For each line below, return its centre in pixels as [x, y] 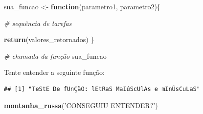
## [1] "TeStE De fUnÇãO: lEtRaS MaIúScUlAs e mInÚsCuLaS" [102, 89]
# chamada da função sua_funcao [55, 56]
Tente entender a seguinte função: [54, 72]
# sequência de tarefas [38, 23]
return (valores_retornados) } [49, 39]
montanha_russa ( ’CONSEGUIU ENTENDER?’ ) [81, 105]
